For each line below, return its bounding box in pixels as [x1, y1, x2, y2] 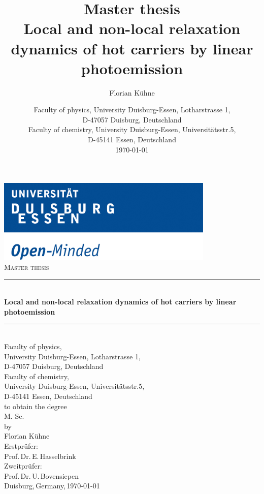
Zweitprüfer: [4, 460, 42, 471]
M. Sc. [4, 411, 24, 421]
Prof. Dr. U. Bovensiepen [4, 470, 79, 481]
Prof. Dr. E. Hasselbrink [4, 450, 76, 461]
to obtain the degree [4, 400, 67, 411]
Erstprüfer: [4, 440, 38, 451]
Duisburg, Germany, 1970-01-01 [4, 480, 100, 491]
